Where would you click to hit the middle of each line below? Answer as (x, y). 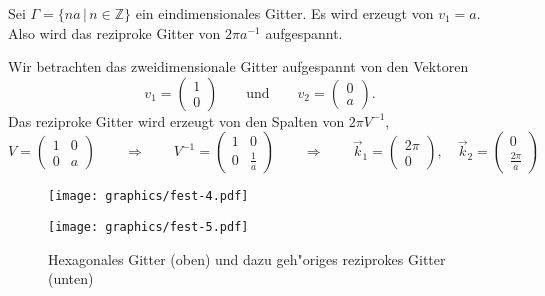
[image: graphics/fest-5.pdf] (148, 227)
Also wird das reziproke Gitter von (114, 32)
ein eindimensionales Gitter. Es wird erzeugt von (284, 13)
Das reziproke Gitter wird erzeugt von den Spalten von (176, 120)
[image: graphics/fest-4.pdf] (148, 196)
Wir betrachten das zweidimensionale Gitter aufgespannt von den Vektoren (238, 66)
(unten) (71, 278)
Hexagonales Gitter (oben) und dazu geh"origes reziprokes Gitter (247, 258)
